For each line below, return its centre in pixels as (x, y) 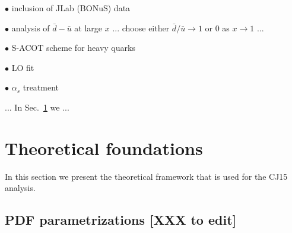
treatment (41, 87)
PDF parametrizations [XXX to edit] (121, 220)
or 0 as (217, 27)
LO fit (23, 67)
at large (88, 27)
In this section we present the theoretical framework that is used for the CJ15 (146, 176)
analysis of (31, 27)
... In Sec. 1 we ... (37, 107)
